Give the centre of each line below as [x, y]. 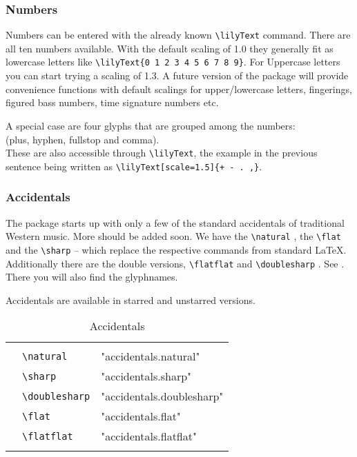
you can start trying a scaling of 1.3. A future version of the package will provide [177, 75]
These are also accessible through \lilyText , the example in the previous [162, 153]
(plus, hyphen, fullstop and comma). [83, 139]
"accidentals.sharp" [146, 376]
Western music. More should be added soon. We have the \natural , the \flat [173, 236]
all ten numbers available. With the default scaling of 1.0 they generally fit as [170, 48]
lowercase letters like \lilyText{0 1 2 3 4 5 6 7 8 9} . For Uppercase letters [173, 62]
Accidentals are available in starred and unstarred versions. [131, 299]
